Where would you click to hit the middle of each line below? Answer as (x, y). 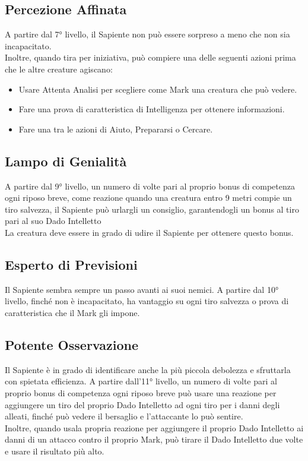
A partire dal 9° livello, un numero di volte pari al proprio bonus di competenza (150, 186)
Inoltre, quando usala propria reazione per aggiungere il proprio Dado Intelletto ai (154, 427)
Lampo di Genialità (66, 161)
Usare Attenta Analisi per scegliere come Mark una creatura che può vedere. (158, 89)
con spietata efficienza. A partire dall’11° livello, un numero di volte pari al (141, 381)
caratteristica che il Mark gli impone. (72, 312)
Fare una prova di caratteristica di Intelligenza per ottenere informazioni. (152, 109)
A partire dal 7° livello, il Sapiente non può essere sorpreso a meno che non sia (147, 34)
